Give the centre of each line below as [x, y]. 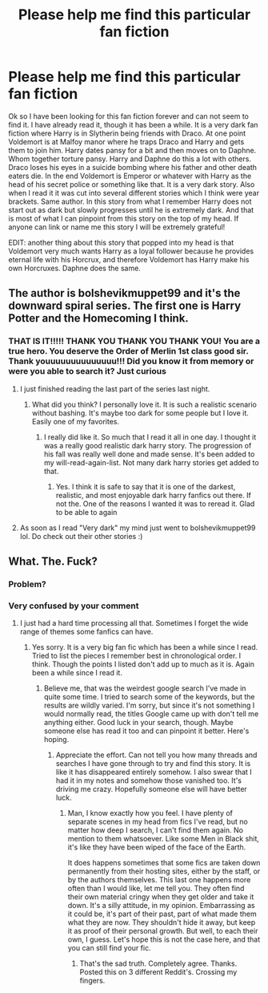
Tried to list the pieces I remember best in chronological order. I [136, 656]
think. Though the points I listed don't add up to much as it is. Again [143, 664]
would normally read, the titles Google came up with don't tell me [151, 714]
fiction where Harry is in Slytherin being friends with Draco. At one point [127, 133]
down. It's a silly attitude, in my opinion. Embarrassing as [161, 906]
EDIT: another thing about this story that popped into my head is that [121, 242]
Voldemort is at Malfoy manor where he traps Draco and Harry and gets [126, 141]
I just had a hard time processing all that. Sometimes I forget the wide [134, 623]
